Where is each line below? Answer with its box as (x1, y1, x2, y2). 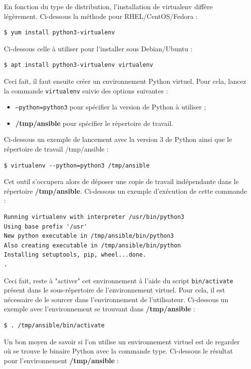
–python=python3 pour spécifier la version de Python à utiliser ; (15, 102, 206, 112)
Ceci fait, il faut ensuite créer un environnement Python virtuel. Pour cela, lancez (4, 76, 247, 86)
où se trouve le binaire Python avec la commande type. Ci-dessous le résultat (4, 346, 233, 356)
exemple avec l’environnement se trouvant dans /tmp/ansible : (4, 304, 195, 314)
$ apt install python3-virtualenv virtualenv (4, 61, 153, 69)
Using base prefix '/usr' (4, 223, 87, 230)
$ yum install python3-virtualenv (4, 29, 115, 36)
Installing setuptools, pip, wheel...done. (4, 251, 146, 259)
